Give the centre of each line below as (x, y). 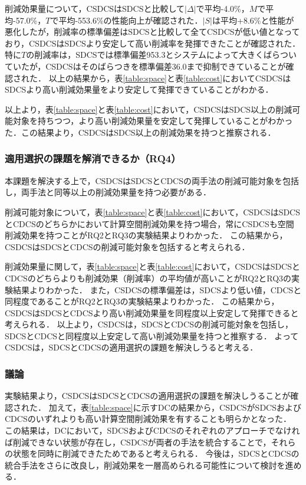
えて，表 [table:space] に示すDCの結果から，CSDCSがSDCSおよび (179, 407)
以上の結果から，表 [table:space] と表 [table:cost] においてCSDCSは (170, 78)
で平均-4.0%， (223, 8)
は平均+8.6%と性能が (253, 20)
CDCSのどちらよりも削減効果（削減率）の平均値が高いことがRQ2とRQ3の (148, 278)
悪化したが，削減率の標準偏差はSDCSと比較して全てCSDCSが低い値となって (152, 32)
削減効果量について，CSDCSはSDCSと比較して (95, 8)
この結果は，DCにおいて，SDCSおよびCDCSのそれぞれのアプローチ (136, 430)
